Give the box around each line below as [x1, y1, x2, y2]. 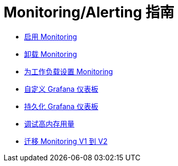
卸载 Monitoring [24, 49, 77, 58]
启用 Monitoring [24, 32, 77, 41]
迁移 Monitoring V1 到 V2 [24, 136, 108, 146]
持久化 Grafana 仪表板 [24, 101, 98, 111]
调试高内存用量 [24, 119, 74, 128]
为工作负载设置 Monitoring [24, 67, 113, 76]
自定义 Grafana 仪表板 [24, 84, 98, 93]
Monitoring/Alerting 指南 [4, 4, 174, 21]
